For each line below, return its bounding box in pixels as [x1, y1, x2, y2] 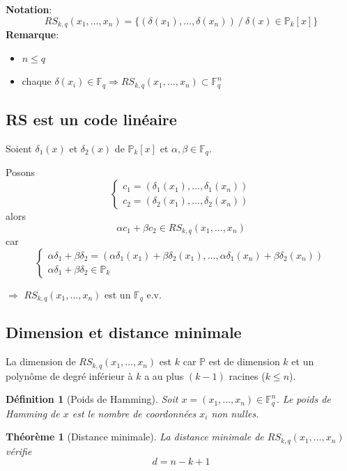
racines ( [229, 368, 265, 383]
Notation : [6, 2, 52, 16]
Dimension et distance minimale [6, 321, 242, 343]
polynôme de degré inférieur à [6, 368, 133, 383]
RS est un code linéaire [6, 109, 177, 130]
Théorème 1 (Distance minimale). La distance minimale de [6, 429, 264, 444]
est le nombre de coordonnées [72, 406, 196, 420]
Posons [6, 165, 35, 179]
